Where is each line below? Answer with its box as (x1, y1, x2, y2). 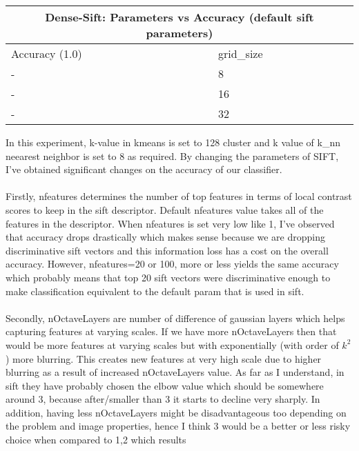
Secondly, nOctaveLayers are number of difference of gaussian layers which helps (6, 310, 345, 325)
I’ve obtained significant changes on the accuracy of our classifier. (6, 162, 282, 177)
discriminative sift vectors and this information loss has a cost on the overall (6, 243, 329, 257)
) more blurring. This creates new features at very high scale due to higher (6, 351, 322, 365)
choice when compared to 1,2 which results (6, 432, 186, 447)
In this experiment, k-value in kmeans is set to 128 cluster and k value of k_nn (6, 135, 340, 149)
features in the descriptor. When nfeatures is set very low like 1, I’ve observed (6, 216, 335, 230)
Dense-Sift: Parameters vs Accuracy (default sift (45, 9, 314, 25)
